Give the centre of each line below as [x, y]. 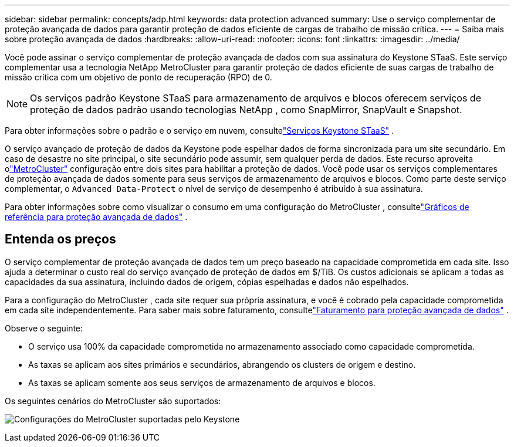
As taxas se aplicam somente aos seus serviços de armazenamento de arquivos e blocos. [202, 382]
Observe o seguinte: [44, 328]
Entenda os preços [60, 239]
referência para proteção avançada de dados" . [96, 217]
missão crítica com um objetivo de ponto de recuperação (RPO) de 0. [138, 77]
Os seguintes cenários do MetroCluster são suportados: [113, 401]
